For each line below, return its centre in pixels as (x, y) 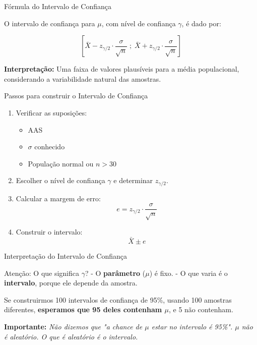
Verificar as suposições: (51, 112)
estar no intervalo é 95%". (192, 326)
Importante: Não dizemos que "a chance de (73, 326)
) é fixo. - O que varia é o (188, 273)
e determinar (133, 180)
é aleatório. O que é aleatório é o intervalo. (71, 336)
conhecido (50, 147)
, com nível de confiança (139, 23)
